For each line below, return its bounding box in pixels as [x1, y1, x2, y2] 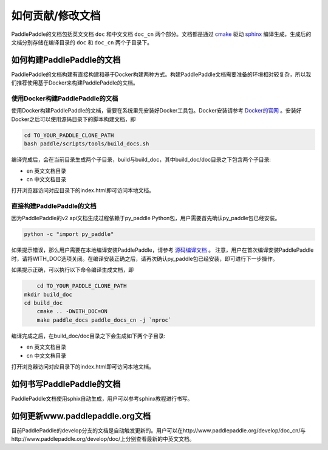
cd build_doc [24, 299, 63, 306]
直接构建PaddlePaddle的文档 [11, 202, 97, 210]
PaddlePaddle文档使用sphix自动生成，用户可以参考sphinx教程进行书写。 [11, 395, 193, 402]
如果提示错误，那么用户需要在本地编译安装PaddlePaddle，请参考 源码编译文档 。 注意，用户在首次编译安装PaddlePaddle [11, 246, 314, 254]
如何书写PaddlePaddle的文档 [11, 379, 121, 389]
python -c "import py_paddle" [24, 231, 114, 238]
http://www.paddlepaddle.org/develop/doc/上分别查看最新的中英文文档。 [11, 435, 195, 443]
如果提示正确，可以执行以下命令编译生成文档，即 [11, 266, 134, 274]
